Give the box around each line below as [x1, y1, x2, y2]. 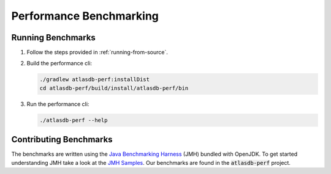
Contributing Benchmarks [11, 134, 113, 145]
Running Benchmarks [11, 32, 96, 43]
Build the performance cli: [26, 60, 92, 67]
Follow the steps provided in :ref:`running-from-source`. [26, 49, 168, 56]
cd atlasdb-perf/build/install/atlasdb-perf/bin [39, 84, 189, 92]
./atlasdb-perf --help [39, 117, 108, 123]
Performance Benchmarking [11, 9, 159, 23]
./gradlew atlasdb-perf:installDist [39, 76, 150, 83]
